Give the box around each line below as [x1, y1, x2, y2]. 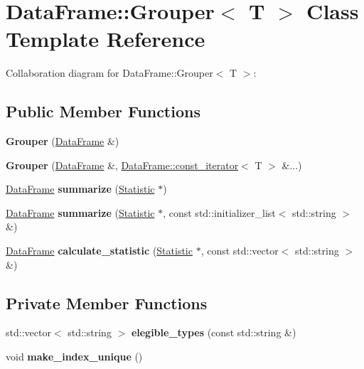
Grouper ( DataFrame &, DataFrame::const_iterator [6, 157, 239, 172]
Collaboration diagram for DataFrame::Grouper [6, 65, 213, 80]
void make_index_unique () [6, 349, 143, 364]
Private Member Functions [6, 292, 208, 314]
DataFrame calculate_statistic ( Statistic [6, 243, 193, 258]
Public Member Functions [6, 100, 200, 122]
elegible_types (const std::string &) [131, 325, 296, 340]
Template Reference [6, 24, 205, 53]
